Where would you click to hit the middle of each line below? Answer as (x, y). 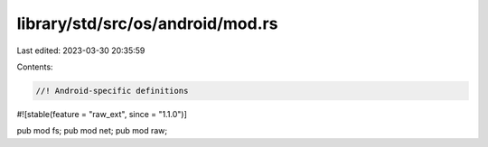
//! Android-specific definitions (112, 91)
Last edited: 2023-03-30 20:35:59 (81, 51)
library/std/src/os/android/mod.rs (147, 23)
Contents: (35, 67)
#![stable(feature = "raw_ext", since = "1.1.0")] (102, 114)
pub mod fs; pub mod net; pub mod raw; (92, 131)
